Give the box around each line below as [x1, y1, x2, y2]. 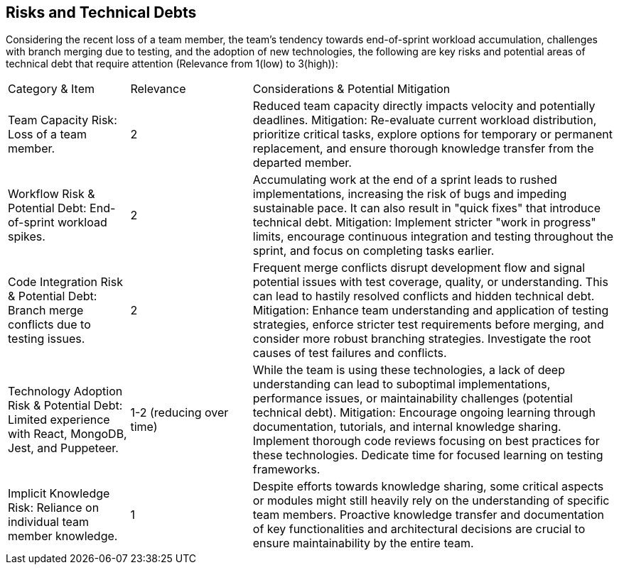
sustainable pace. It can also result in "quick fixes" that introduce [252, 201, 601, 216]
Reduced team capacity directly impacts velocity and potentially [252, 99, 596, 114]
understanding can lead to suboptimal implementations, [252, 377, 551, 392]
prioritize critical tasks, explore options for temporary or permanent [252, 127, 613, 142]
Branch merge [8, 303, 84, 318]
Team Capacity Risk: [8, 113, 117, 128]
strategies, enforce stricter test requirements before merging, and [252, 317, 604, 332]
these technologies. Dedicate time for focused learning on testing [252, 448, 603, 463]
